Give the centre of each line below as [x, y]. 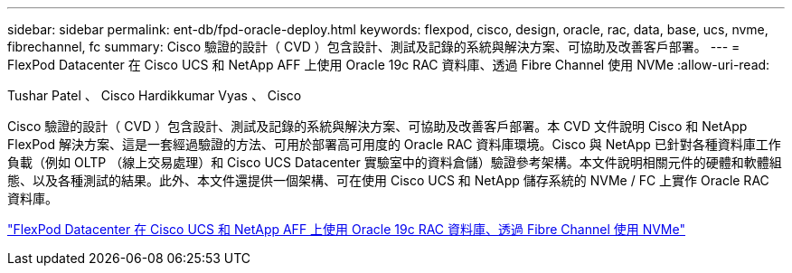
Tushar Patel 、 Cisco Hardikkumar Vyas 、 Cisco [155, 95]
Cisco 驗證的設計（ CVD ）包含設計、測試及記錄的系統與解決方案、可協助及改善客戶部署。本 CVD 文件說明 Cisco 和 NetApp [377, 126]
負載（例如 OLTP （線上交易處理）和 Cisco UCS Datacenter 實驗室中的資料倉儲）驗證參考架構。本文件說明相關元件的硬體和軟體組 [395, 162]
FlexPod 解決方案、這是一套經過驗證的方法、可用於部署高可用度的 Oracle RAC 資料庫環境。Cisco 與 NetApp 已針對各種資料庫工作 [394, 144]
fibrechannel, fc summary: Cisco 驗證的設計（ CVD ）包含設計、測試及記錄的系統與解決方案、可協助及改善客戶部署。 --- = [374, 47]
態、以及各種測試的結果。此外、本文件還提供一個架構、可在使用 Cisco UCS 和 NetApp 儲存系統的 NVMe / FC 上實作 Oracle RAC [388, 180]
